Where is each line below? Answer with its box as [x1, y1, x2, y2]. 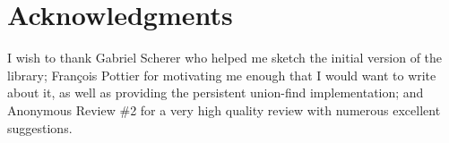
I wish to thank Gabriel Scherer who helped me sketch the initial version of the [7, 48, 443, 67]
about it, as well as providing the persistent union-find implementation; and [7, 83, 424, 102]
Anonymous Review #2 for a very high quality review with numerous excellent [7, 100, 441, 119]
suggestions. [7, 118, 73, 137]
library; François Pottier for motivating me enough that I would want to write [7, 65, 436, 84]
